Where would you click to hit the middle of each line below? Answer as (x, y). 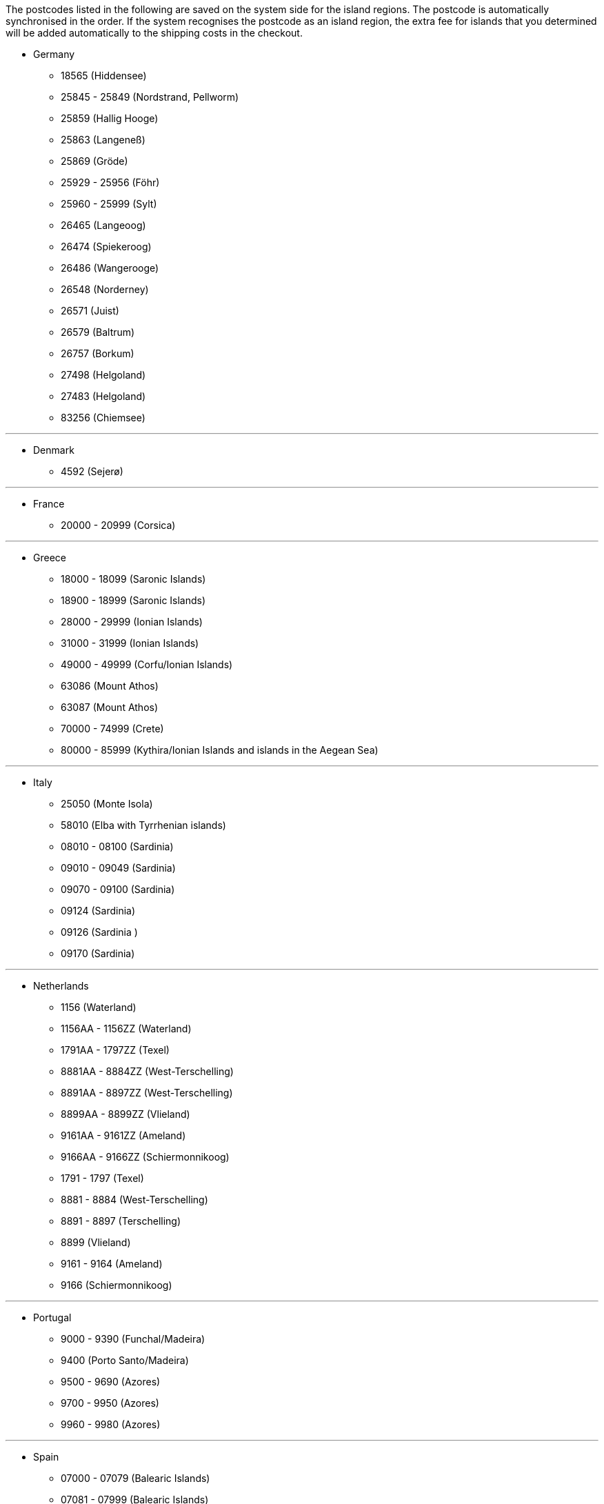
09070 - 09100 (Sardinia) (118, 889)
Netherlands (61, 986)
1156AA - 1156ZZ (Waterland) (126, 1029)
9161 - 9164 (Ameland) (112, 1264)
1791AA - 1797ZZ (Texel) (115, 1050)
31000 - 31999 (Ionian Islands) (130, 643)
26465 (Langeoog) (103, 225)
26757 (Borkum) (98, 353)
